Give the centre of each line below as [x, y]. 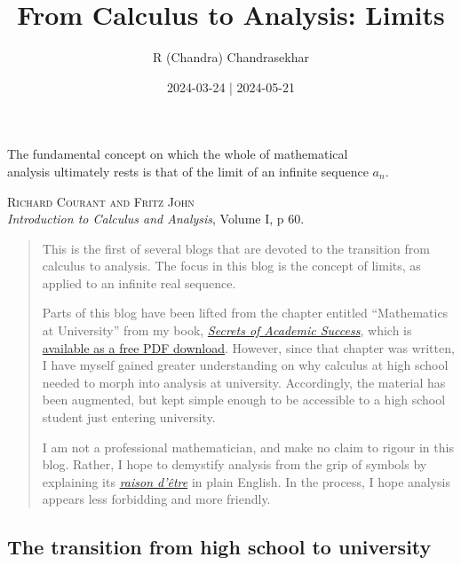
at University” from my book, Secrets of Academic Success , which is [227, 330]
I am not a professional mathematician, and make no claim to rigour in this [248, 447]
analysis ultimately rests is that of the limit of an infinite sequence [188, 171]
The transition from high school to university [219, 547]
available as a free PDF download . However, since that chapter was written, [248, 347]
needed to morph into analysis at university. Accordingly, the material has [244, 382]
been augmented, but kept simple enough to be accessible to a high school [244, 400]
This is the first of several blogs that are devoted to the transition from [236, 248]
